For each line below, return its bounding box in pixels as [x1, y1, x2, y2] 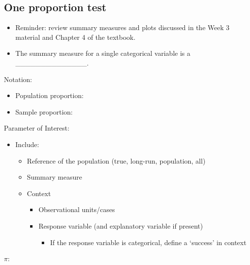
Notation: [4, 74, 32, 84]
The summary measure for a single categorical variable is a [15, 48, 190, 58]
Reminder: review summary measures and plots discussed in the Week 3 [15, 22, 230, 33]
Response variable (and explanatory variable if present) [38, 220, 203, 231]
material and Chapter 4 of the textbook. [15, 32, 135, 42]
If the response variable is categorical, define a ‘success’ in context [50, 237, 247, 247]
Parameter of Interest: [4, 123, 69, 133]
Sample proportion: [15, 106, 73, 116]
